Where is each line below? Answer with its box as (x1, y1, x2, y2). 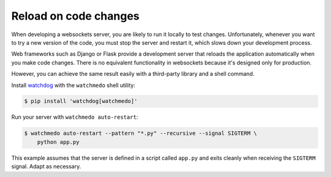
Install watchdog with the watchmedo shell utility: (11, 81, 135, 89)
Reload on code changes (11, 9, 140, 23)
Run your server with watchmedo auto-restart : (11, 113, 139, 121)
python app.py (37, 138, 80, 145)
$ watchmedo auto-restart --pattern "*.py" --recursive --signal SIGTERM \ (24, 130, 257, 137)
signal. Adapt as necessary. (11, 163, 82, 170)
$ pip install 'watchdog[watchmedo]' (24, 98, 138, 105)
